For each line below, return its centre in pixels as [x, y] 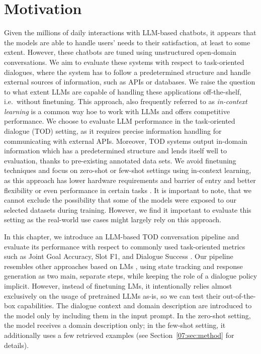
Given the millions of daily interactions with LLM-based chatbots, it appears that [130, 32]
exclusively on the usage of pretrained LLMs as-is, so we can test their [112, 295]
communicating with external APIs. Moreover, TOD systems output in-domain [126, 141]
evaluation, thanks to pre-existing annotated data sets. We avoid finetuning [120, 160]
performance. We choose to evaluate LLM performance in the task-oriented [120, 121]
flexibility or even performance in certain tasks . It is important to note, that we [128, 190]
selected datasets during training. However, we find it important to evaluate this [128, 209]
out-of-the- [239, 295]
